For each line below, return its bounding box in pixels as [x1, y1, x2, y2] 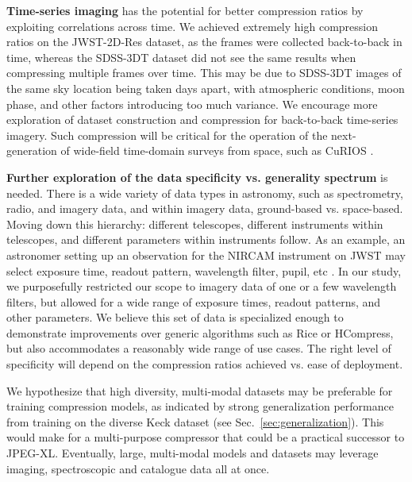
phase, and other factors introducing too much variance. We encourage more [6, 95, 378, 112]
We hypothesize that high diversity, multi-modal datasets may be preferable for [6, 382, 393, 399]
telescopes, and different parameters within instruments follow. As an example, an [6, 231, 406, 248]
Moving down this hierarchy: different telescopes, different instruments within [6, 215, 383, 232]
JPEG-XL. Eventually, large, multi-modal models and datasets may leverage [6, 445, 379, 461]
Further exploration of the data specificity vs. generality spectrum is [6, 168, 388, 185]
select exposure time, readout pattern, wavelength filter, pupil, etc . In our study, [6, 262, 402, 279]
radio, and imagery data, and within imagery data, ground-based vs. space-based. [6, 200, 403, 217]
